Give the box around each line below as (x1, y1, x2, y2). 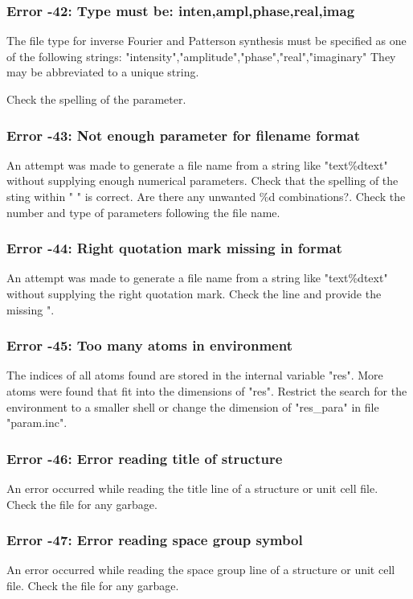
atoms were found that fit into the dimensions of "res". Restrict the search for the (6, 383, 407, 399)
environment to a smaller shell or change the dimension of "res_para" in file (6, 398, 379, 415)
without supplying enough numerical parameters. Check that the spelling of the (6, 172, 399, 189)
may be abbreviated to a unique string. (6, 64, 199, 80)
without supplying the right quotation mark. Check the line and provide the (6, 285, 382, 302)
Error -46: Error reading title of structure (6, 448, 283, 468)
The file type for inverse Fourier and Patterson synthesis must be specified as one (6, 32, 407, 49)
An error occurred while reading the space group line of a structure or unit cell (6, 561, 395, 578)
